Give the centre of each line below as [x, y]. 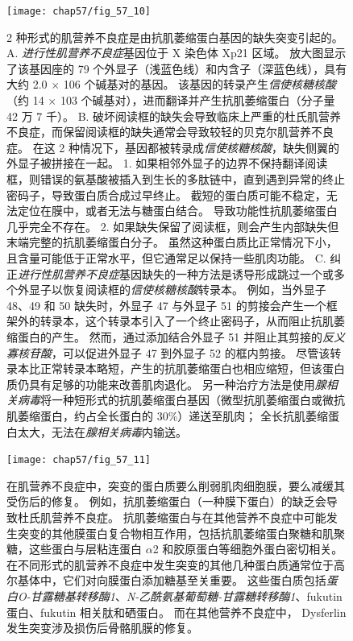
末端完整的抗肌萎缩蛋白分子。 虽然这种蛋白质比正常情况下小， [172, 242]
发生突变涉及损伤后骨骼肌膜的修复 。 [102, 628]
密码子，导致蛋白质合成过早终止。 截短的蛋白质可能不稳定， [166, 194]
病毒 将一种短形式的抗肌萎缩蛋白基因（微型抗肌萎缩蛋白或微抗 [181, 400]
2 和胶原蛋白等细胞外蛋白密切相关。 [248, 549]
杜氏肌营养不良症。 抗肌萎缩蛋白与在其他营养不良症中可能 [172, 517]
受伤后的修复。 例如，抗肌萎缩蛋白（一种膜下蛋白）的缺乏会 [166, 501]
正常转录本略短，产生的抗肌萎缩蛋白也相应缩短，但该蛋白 [192, 368]
